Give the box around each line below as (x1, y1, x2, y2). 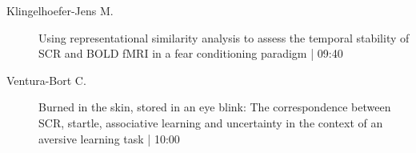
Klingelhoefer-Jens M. (6, 2, 114, 18)
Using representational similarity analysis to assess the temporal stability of (38, 29, 410, 46)
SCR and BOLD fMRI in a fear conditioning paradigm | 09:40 (38, 45, 343, 62)
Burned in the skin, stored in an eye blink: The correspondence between (38, 99, 391, 115)
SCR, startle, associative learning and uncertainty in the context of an (38, 114, 383, 131)
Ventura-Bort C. (6, 71, 86, 88)
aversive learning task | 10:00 (38, 130, 180, 147)
